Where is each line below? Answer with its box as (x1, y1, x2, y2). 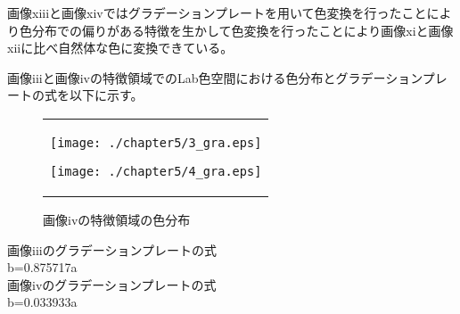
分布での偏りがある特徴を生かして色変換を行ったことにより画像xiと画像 (31, 21, 454, 39)
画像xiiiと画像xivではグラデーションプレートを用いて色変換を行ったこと (7, 4, 427, 21)
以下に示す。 (69, 86, 144, 104)
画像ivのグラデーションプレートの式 (7, 275, 217, 293)
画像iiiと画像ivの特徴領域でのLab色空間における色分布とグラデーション (7, 68, 423, 87)
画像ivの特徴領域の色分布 (43, 210, 191, 228)
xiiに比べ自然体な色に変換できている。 (7, 38, 234, 57)
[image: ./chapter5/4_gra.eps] (50, 163, 262, 178)
